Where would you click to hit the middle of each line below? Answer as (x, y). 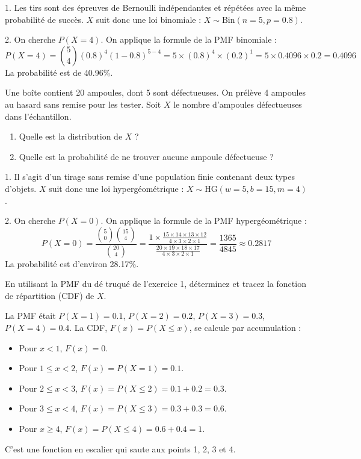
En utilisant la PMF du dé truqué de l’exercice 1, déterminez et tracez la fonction (156, 284)
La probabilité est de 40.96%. (59, 72)
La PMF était (30, 316)
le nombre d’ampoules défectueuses (238, 104)
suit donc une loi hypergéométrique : (116, 188)
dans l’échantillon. (38, 116)
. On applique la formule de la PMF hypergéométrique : (204, 220)
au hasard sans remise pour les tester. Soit (83, 104)
